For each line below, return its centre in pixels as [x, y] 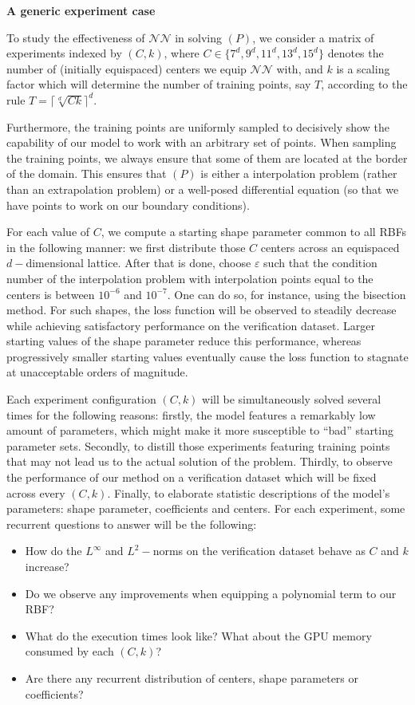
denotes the [356, 53]
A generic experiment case [81, 10]
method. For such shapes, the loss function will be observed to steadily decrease [202, 310]
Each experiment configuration [81, 399]
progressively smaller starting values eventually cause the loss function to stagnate [207, 356]
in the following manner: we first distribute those [126, 247]
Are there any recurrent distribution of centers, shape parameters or [192, 677]
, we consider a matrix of [313, 37]
